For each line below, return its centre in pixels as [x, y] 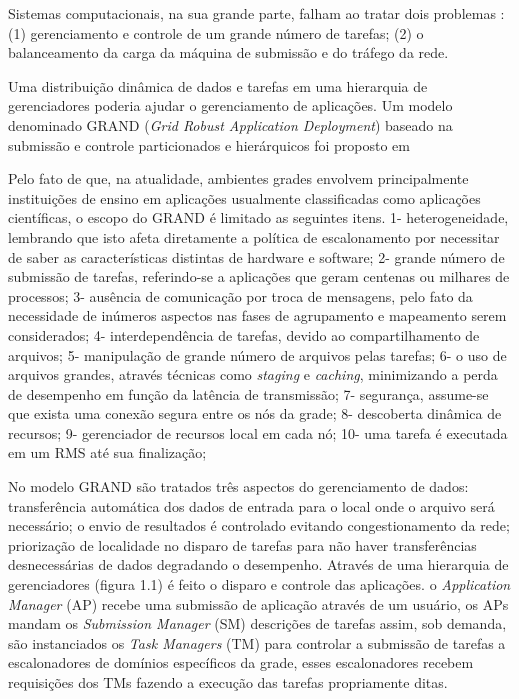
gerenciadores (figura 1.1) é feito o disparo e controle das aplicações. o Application [259, 584]
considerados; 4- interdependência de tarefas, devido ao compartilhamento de [244, 334]
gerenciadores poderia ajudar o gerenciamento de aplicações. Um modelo [230, 105]
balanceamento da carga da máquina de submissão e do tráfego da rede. [228, 52]
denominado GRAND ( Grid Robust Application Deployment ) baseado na [230, 124]
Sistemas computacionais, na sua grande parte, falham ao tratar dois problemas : [256, 13]
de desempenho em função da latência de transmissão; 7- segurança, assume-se [248, 393]
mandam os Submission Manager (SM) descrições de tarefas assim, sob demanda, [257, 623]
